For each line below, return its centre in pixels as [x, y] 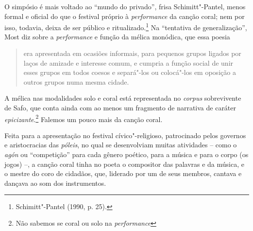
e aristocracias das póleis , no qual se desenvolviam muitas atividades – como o [121, 145]
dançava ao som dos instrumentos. [55, 183]
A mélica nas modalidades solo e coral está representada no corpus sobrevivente [123, 98]
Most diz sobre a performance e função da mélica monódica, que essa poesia [117, 37]
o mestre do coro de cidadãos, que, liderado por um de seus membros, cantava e [123, 173]
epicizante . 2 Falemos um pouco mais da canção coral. [84, 118]
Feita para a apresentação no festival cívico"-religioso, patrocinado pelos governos [125, 135]
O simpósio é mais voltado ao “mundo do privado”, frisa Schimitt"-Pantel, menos [125, 6]
